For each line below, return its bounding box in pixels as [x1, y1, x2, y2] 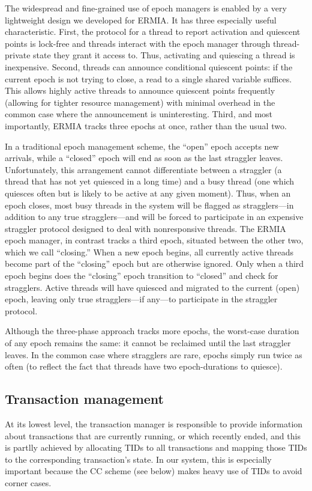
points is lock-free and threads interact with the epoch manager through [5, 37, 271, 49]
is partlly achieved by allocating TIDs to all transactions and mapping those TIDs [5, 441, 307, 454]
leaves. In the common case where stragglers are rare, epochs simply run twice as [5, 348, 302, 361]
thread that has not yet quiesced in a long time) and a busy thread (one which [5, 175, 295, 188]
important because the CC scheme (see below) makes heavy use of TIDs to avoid [5, 465, 302, 477]
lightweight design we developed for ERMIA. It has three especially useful [5, 13, 277, 26]
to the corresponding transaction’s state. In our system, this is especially [5, 453, 272, 465]
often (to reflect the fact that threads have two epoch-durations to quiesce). [5, 360, 283, 373]
